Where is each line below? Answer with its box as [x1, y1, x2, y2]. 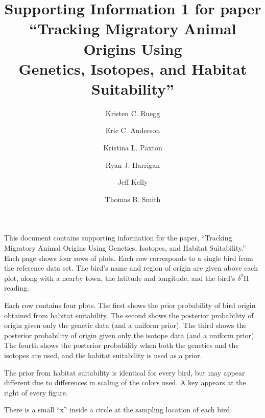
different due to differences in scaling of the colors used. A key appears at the [4, 377, 246, 388]
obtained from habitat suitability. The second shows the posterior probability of [4, 310, 254, 320]
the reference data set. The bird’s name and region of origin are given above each [4, 262, 258, 273]
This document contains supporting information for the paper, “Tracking [4, 232, 232, 243]
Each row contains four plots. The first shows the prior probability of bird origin [4, 300, 256, 310]
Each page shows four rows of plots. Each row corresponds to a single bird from [4, 252, 253, 263]
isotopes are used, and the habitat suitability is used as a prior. [4, 349, 202, 360]
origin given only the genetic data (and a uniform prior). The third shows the [4, 320, 247, 331]
